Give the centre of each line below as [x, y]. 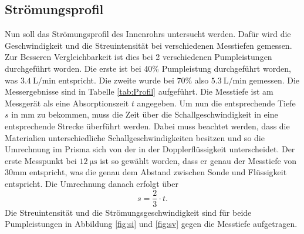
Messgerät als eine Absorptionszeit [67, 103]
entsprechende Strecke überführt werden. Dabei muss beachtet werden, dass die [147, 126]
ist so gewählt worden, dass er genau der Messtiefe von [198, 160]
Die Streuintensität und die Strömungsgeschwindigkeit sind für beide [128, 212]
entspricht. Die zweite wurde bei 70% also [134, 80]
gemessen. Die [274, 80]
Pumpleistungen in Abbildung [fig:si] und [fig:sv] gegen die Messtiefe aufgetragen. [151, 224]
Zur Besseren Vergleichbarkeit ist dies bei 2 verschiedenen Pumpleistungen [139, 57]
